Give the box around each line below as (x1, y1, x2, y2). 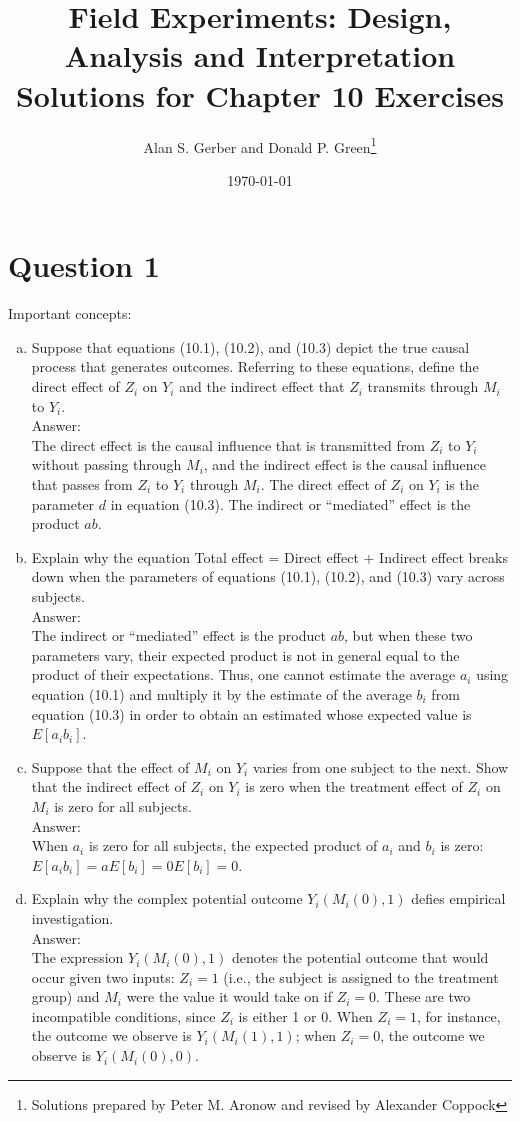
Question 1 (8, 245, 160, 286)
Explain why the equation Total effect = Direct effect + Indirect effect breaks (31, 546, 508, 567)
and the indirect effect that (179, 376, 345, 397)
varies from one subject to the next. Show (252, 756, 509, 777)
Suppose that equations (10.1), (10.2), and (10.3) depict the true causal (31, 336, 470, 357)
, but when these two (344, 625, 473, 646)
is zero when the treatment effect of (245, 776, 463, 797)
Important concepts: (8, 303, 132, 324)
